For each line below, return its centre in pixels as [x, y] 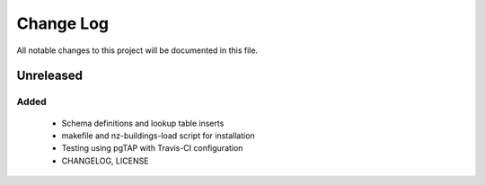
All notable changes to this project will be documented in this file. [137, 50]
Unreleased [50, 76]
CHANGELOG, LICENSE [105, 161]
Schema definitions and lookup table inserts [143, 123]
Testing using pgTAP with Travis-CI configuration [152, 148]
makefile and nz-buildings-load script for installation [158, 136]
